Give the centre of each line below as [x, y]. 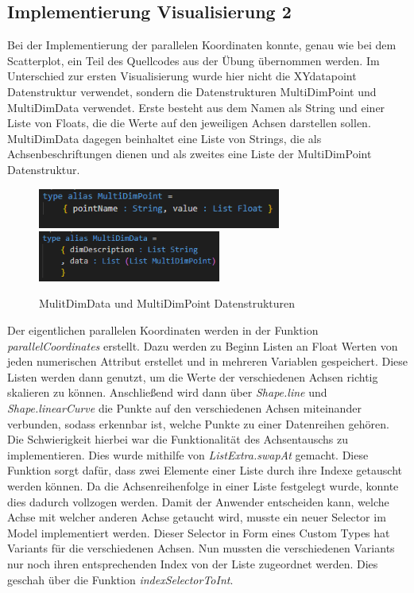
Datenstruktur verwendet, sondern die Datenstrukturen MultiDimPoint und [192, 91]
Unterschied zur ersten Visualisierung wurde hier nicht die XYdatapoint [182, 76]
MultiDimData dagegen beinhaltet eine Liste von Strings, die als [164, 138]
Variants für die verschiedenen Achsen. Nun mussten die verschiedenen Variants [201, 548]
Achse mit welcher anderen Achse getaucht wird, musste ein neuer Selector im [197, 517]
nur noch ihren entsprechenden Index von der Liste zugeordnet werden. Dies [193, 563]
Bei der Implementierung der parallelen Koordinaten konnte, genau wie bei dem [202, 45]
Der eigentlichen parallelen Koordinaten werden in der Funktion [163, 330]
